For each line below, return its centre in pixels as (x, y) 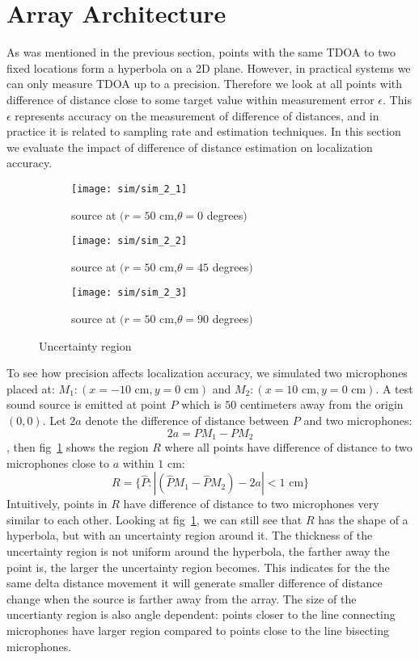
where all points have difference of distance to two (288, 447)
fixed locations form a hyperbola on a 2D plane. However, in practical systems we (209, 67)
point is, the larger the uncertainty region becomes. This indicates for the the (198, 567)
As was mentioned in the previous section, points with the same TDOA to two (201, 52)
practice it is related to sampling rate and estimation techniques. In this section (204, 131)
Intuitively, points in (57, 504)
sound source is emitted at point (87, 404)
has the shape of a (363, 519)
